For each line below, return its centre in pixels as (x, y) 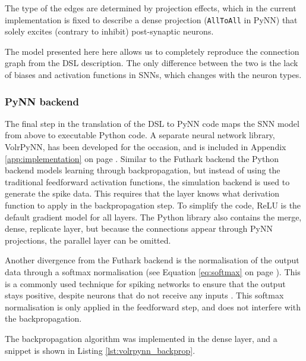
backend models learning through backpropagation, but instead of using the (143, 170)
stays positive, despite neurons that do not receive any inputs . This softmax (144, 295)
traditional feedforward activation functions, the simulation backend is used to (147, 181)
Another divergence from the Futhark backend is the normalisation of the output (152, 260)
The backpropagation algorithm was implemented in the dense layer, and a (141, 338)
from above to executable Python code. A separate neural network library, (140, 135)
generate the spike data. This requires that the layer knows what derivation (142, 193)
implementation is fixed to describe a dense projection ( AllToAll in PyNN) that (151, 19)
